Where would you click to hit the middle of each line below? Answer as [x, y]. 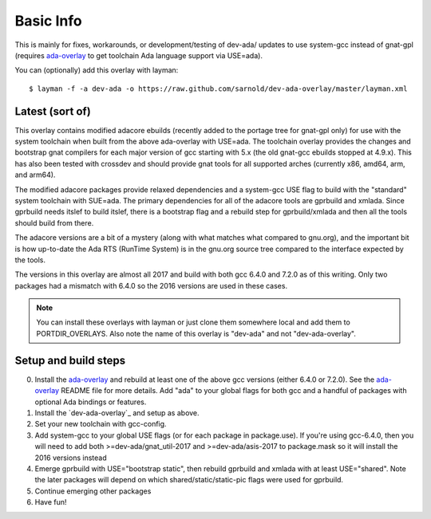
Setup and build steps [70, 360]
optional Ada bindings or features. [91, 402]
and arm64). [35, 175]
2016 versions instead [71, 458]
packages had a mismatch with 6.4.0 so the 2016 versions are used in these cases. [151, 285]
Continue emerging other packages [93, 491]
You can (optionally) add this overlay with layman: [97, 70]
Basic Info [49, 21]
